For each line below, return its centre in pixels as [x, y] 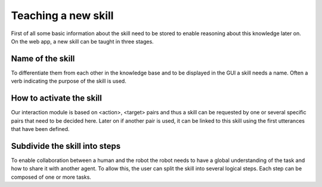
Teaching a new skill [62, 15]
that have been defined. [40, 129]
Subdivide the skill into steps [66, 146]
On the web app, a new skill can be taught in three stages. [83, 41]
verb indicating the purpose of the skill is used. [69, 81]
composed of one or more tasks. [51, 177]
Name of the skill [43, 59]
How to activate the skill [57, 98]
